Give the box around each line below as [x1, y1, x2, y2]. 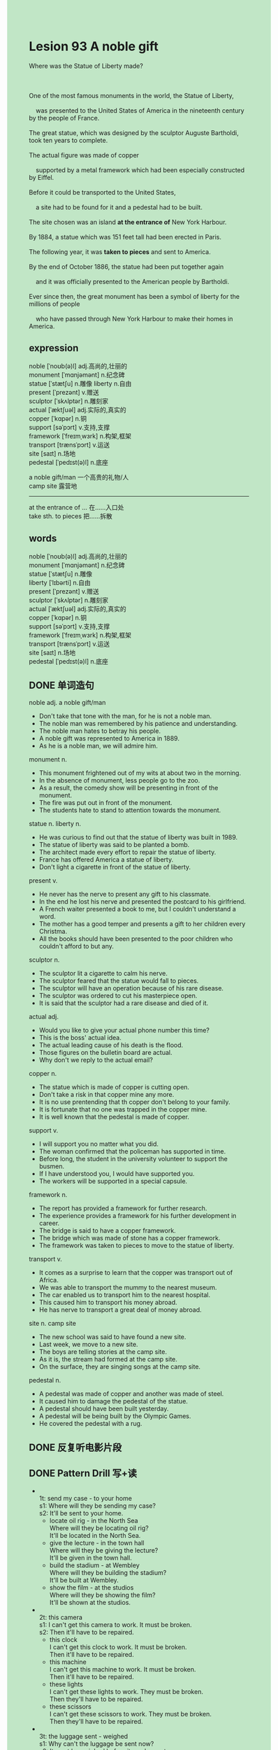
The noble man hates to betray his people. [38, 727, 161, 735]
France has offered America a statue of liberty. [38, 855, 174, 864]
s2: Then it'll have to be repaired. [38, 1627, 135, 1636]
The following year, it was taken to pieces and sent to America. [29, 247, 212, 255]
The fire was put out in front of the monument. [38, 799, 173, 807]
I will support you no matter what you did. [38, 1140, 159, 1148]
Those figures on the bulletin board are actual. [38, 1049, 173, 1057]
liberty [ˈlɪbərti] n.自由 [29, 578, 91, 587]
